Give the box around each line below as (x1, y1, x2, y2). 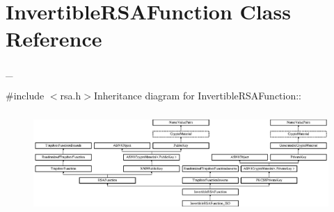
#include (6, 88, 45, 102)
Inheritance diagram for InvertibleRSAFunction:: (93, 88, 302, 102)
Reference (6, 24, 102, 53)
